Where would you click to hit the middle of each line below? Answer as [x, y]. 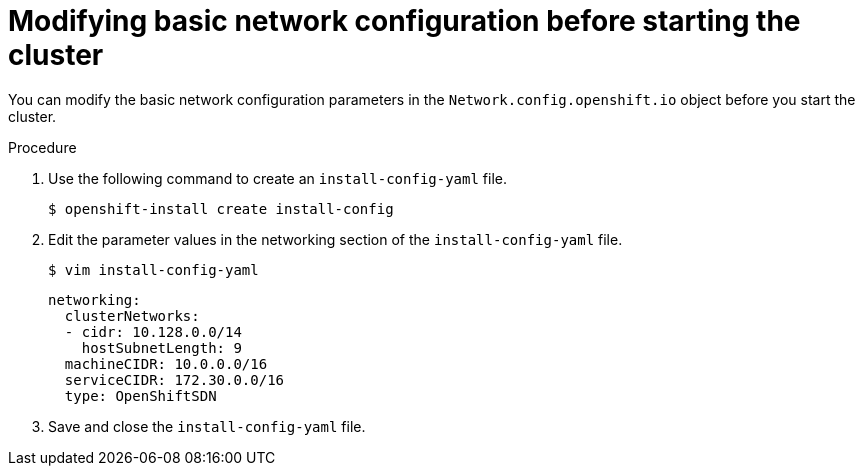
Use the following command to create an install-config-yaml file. [278, 178]
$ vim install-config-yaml [153, 269]
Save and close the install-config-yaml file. [207, 426]
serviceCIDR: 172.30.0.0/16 [174, 379]
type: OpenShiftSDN [140, 395]
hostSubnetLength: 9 [161, 347]
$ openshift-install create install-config [221, 208]
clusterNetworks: [132, 315]
